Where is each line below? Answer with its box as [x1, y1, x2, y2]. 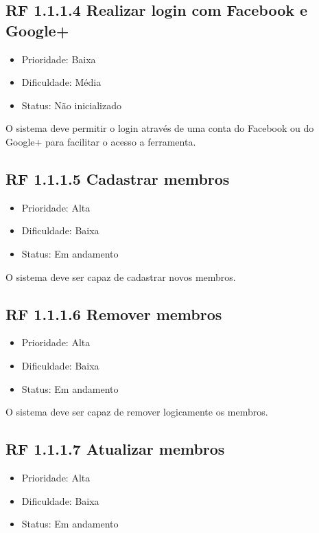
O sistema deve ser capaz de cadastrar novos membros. [5, 269, 236, 284]
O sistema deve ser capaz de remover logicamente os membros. [5, 405, 268, 419]
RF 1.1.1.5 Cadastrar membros [5, 168, 230, 189]
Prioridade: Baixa [21, 52, 96, 66]
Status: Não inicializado [21, 98, 121, 112]
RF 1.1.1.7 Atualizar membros [5, 438, 225, 460]
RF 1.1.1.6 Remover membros [5, 303, 222, 324]
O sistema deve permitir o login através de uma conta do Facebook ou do [5, 121, 314, 135]
